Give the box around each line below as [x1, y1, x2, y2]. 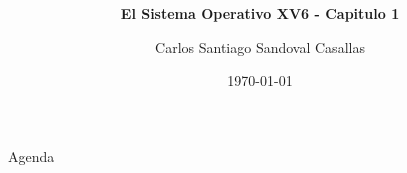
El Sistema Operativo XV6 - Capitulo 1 [120, 3, 400, 24]
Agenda [8, 145, 55, 166]
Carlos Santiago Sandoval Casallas [155, 36, 365, 57]
